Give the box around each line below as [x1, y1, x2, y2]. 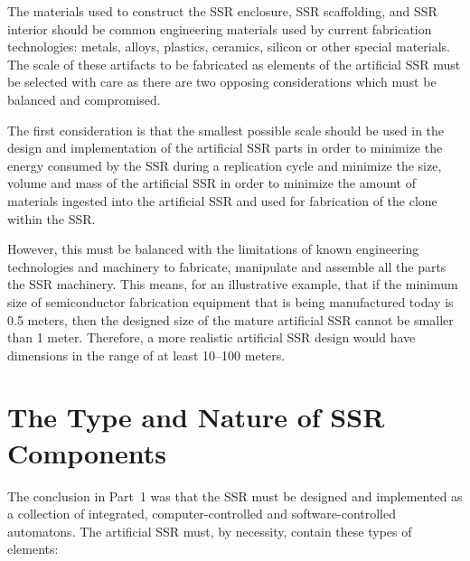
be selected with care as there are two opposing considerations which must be [7, 72, 437, 91]
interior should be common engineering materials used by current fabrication [7, 19, 432, 38]
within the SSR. [7, 209, 96, 228]
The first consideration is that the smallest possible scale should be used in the [7, 120, 445, 139]
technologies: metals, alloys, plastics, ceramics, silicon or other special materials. [7, 37, 451, 56]
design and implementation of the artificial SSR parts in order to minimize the [7, 138, 443, 157]
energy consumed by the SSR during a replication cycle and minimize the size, [7, 155, 442, 174]
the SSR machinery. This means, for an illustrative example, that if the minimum [7, 275, 458, 294]
